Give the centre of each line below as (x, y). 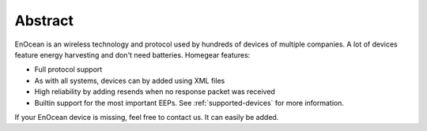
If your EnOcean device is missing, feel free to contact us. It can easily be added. (147, 117)
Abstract (44, 21)
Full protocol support (68, 69)
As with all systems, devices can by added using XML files (130, 80)
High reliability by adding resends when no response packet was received (155, 92)
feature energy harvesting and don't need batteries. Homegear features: (132, 54)
